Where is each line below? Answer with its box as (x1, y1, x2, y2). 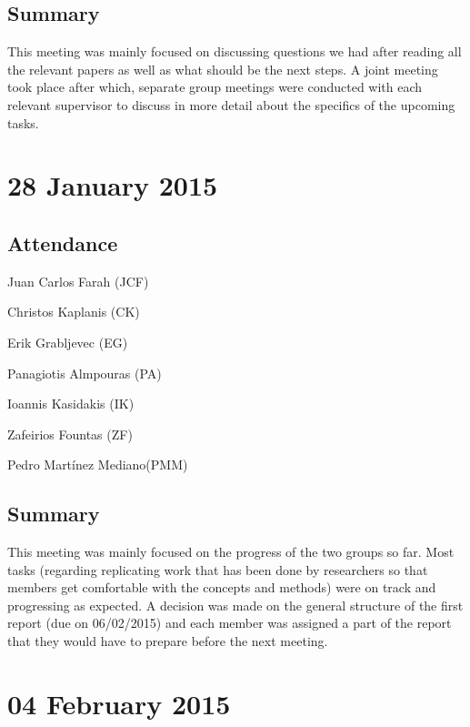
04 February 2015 (7, 684, 231, 722)
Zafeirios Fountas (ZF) (7, 424, 133, 443)
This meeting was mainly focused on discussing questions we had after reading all (7, 42, 462, 61)
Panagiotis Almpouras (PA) (7, 363, 162, 382)
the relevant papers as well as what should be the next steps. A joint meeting (7, 59, 438, 78)
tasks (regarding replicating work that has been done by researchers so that (7, 560, 428, 579)
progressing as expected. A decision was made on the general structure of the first (7, 595, 464, 614)
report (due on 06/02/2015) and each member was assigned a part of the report (7, 613, 452, 632)
